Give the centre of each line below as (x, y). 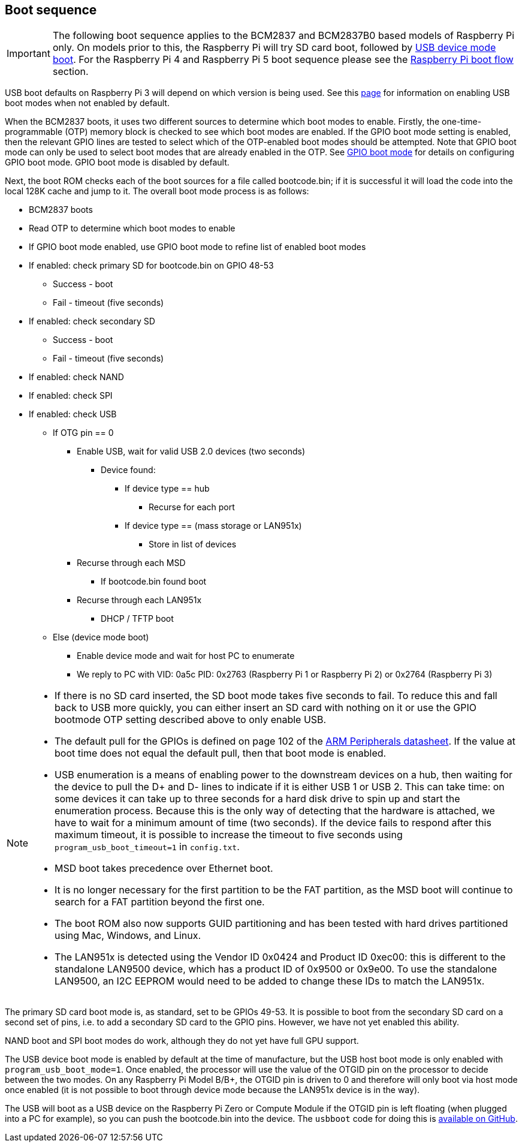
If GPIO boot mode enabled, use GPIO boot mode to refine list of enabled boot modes (197, 247)
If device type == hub (167, 489)
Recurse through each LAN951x (139, 600)
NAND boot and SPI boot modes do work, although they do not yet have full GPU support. (182, 1041)
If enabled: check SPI (71, 396)
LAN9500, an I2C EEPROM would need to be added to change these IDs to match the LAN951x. (270, 981)
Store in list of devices (193, 544)
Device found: (128, 470)
